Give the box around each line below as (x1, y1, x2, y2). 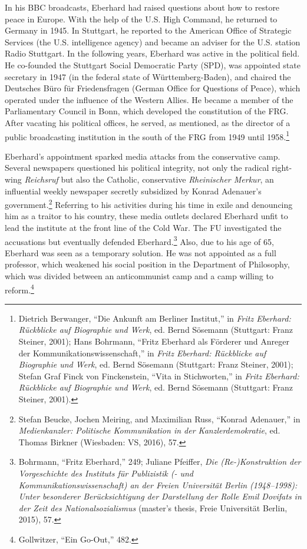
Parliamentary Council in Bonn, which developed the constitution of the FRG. (5, 105, 289, 117)
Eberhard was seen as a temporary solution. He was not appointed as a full (5, 246, 276, 259)
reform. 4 (5, 282, 34, 296)
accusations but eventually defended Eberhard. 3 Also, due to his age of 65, (5, 233, 274, 247)
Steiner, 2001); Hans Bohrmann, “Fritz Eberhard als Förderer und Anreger (18, 335, 289, 348)
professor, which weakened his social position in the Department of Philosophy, (5, 258, 290, 270)
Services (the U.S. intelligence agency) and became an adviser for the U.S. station (5, 35, 301, 48)
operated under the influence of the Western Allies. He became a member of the (5, 93, 293, 105)
